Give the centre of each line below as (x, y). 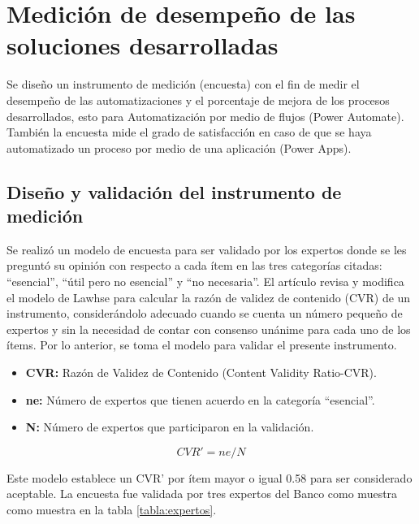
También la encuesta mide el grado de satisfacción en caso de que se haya (189, 132)
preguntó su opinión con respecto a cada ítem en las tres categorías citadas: (194, 265)
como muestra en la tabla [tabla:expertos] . (112, 509)
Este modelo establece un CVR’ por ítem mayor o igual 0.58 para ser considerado (209, 477)
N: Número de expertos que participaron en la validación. (170, 427)
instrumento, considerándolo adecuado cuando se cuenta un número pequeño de (205, 313)
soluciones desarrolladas (143, 45)
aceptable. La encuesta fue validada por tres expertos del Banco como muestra (202, 494)
